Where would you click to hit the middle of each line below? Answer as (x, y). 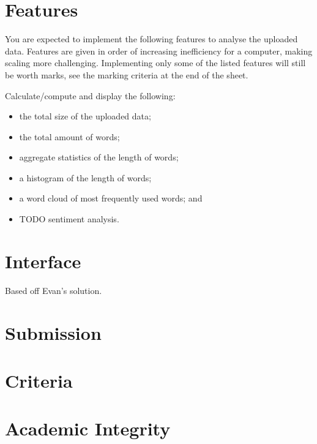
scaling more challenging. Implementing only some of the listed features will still (155, 63)
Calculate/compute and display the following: (90, 95)
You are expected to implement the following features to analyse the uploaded (151, 39)
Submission (53, 332)
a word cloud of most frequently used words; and (111, 198)
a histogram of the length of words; (85, 177)
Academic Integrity (88, 428)
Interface (43, 261)
